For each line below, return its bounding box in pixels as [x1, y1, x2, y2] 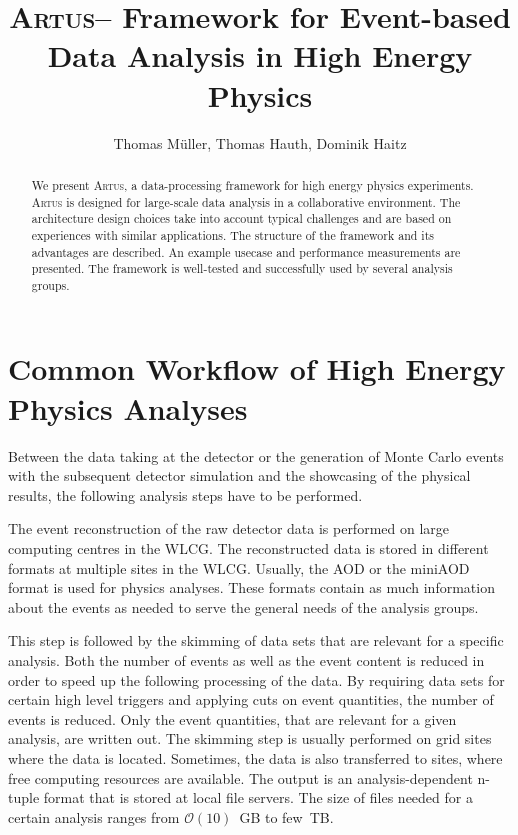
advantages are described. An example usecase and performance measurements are [31, 243, 461, 260]
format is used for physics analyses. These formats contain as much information [8, 577, 495, 598]
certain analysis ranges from [8, 806, 180, 827]
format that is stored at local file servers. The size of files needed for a [43, 787, 473, 808]
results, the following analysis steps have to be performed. [8, 484, 363, 505]
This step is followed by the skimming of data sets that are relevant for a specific [8, 630, 504, 651]
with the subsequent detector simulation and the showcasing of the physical [8, 465, 471, 486]
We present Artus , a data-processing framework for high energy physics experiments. [31, 176, 474, 193]
